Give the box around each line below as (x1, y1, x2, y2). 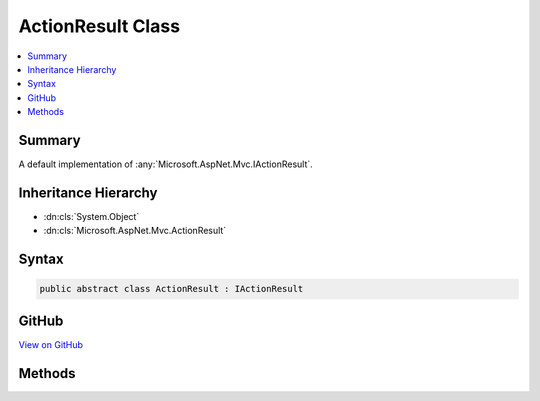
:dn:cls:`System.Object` (43, 210, 140, 222)
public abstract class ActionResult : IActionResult (39, 283, 304, 295)
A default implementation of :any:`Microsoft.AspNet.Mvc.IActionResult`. (18, 158, 314, 170)
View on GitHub (18, 338, 84, 350)
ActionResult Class (18, 15, 180, 37)
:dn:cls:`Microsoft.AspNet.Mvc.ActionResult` (43, 225, 227, 237)
